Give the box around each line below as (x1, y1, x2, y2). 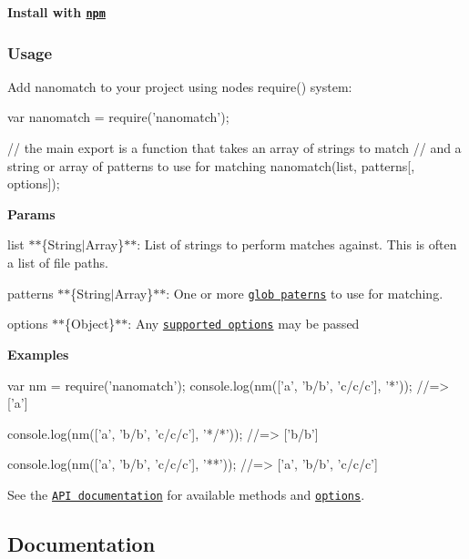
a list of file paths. (7, 253, 108, 272)
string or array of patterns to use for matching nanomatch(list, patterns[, (7, 156, 415, 175)
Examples (7, 344, 69, 363)
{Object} (65, 314, 116, 333)
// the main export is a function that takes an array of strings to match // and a (7, 138, 462, 158)
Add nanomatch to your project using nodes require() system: (7, 76, 352, 96)
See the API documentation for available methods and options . (7, 484, 365, 503)
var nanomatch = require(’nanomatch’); (7, 107, 229, 127)
